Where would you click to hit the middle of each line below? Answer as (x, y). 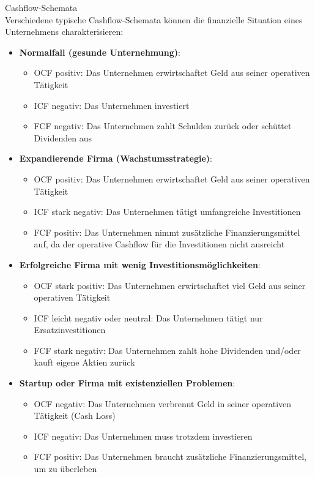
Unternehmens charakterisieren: (64, 32)
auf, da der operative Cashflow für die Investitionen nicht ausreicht (159, 244)
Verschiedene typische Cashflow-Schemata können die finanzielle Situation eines (154, 19)
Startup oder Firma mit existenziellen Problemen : (127, 383)
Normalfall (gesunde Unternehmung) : (100, 52)
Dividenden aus (63, 137)
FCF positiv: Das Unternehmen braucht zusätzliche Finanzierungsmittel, (170, 456)
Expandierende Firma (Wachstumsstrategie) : (116, 158)
